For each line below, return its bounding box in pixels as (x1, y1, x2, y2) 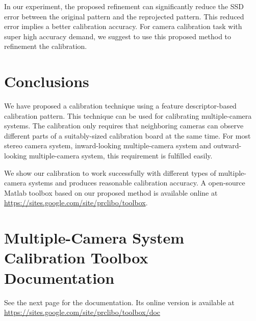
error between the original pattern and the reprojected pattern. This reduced (4, 11, 244, 21)
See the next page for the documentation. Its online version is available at (4, 297, 235, 307)
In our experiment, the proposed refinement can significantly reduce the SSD (4, 1, 244, 11)
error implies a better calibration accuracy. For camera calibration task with (4, 21, 242, 32)
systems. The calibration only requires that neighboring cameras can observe (4, 120, 244, 131)
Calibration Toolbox (4, 247, 148, 268)
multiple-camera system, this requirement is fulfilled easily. (29, 150, 213, 161)
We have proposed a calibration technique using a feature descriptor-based (4, 100, 237, 111)
